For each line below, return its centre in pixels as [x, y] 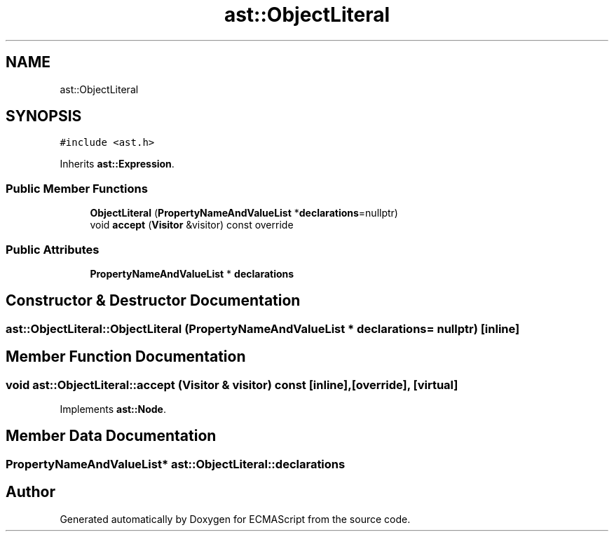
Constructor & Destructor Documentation [153, 301]
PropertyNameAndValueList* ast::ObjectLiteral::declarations [176, 464]
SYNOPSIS [44, 116]
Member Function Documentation [126, 357]
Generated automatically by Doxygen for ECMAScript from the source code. [235, 519]
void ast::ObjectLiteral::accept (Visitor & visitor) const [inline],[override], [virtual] [232, 385]
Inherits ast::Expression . [117, 164]
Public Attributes [53, 249]
